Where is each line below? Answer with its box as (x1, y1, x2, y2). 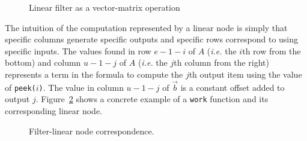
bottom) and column (5, 56, 81, 69)
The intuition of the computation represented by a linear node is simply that (5, 21, 288, 33)
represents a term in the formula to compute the (5, 68, 183, 80)
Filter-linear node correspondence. (29, 124, 154, 137)
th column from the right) (174, 56, 270, 69)
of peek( (5, 81, 36, 93)
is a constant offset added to (180, 81, 285, 93)
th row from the (242, 44, 301, 57)
